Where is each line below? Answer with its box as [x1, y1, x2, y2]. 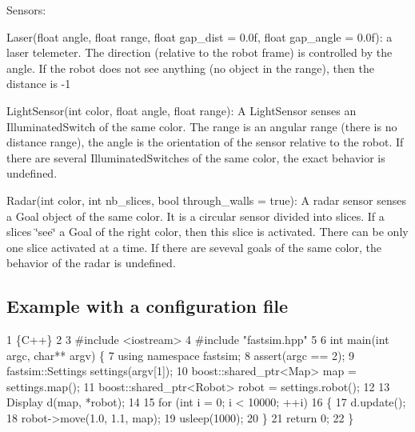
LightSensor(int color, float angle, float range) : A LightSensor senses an [6, 102, 357, 118]
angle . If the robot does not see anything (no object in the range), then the [6, 59, 374, 76]
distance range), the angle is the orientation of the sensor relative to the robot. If [6, 134, 404, 150]
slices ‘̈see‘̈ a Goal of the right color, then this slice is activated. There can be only [6, 223, 409, 240]
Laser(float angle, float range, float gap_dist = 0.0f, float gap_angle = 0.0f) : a [6, 28, 393, 45]
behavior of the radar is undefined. [6, 254, 176, 271]
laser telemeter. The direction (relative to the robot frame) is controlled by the [6, 44, 393, 61]
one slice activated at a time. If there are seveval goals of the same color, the [6, 238, 381, 255]
